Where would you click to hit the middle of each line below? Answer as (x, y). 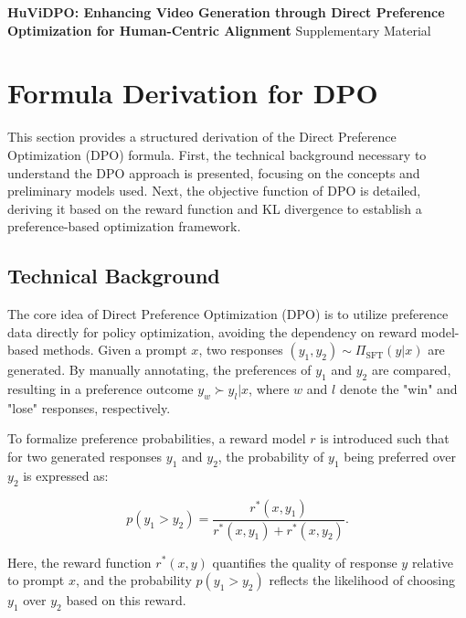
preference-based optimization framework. (124, 226)
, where (269, 389)
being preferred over (400, 457)
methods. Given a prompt (115, 350)
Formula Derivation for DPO (193, 93)
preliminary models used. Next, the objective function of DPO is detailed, (214, 191)
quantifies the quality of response (305, 562)
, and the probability (133, 580)
